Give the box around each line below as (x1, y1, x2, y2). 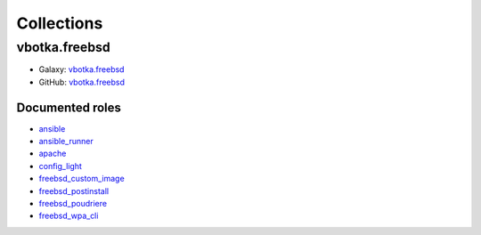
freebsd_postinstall (38, 185, 110, 196)
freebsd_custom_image (38, 174, 125, 184)
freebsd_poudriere (38, 199, 107, 209)
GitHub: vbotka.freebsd (38, 77, 125, 87)
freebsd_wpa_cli (38, 210, 99, 222)
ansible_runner (38, 136, 94, 147)
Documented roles (16, 100, 122, 115)
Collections (16, 13, 103, 33)
